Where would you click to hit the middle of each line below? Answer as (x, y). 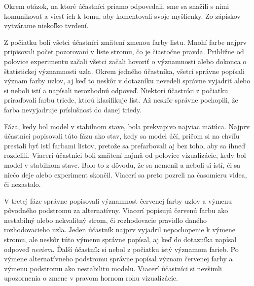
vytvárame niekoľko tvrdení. (46, 25)
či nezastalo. (22, 184)
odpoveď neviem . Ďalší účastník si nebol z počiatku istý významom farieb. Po (121, 249)
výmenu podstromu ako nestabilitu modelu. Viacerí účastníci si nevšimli (113, 268)
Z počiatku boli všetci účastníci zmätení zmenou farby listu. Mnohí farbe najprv (125, 42)
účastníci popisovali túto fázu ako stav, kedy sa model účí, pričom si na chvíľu (122, 136)
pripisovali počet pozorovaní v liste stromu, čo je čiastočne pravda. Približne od (124, 52)
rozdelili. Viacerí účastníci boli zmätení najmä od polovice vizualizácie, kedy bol (125, 155)
